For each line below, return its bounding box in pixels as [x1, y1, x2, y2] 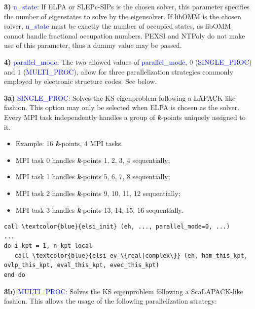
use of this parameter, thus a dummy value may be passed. [4, 40, 182, 50]
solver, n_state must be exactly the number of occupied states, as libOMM [4, 21, 231, 31]
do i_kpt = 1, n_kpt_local [4, 242, 92, 250]
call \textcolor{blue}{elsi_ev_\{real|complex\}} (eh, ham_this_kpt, [14, 252, 248, 259]
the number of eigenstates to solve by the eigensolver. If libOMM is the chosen [4, 11, 241, 21]
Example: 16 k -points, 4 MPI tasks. [15, 138, 123, 149]
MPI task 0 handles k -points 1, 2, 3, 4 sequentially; [15, 154, 170, 165]
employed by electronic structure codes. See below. [4, 76, 157, 86]
